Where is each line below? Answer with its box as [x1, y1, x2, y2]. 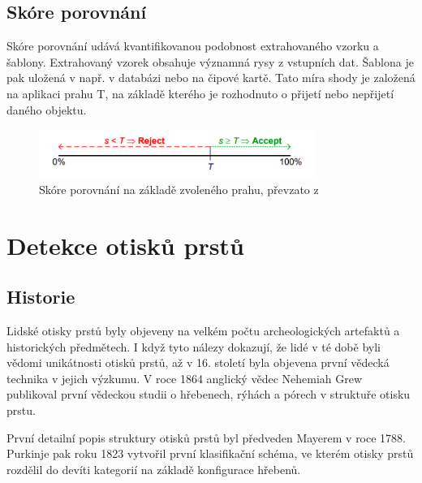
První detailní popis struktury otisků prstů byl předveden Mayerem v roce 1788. [6, 429, 406, 446]
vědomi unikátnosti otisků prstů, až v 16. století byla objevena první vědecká [6, 354, 390, 371]
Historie [6, 284, 75, 309]
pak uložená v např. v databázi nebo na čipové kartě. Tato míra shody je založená [6, 69, 416, 86]
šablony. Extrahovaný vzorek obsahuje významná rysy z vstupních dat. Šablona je [6, 53, 414, 70]
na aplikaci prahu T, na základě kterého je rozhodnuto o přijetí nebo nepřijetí [6, 84, 394, 101]
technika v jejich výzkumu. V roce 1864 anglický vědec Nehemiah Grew [6, 369, 363, 386]
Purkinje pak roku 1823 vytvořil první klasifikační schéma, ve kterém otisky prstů [6, 445, 414, 462]
